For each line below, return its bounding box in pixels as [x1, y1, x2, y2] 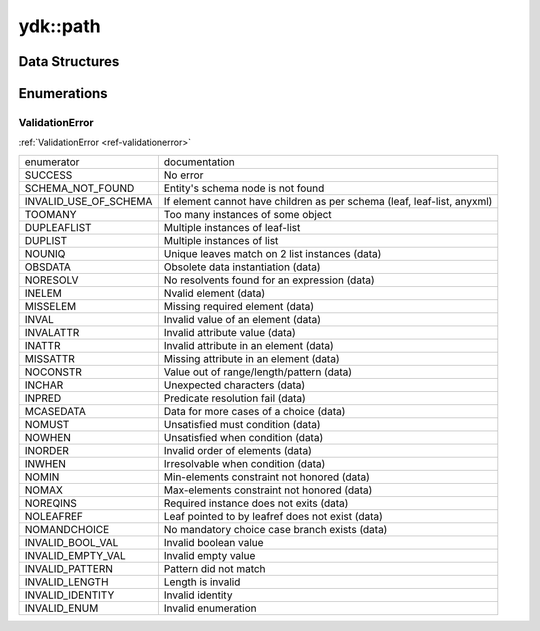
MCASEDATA [24, 404, 87, 418]
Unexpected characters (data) [163, 378, 306, 392]
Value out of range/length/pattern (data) [163, 365, 353, 379]
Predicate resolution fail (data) [163, 391, 307, 405]
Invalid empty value [163, 548, 256, 562]
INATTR [24, 338, 61, 352]
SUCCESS [24, 168, 73, 182]
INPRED [24, 391, 62, 405]
